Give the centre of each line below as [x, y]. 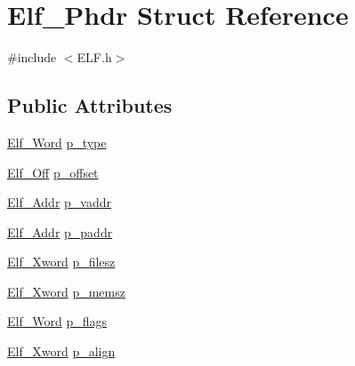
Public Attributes [90, 105]
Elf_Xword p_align [61, 351]
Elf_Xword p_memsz [66, 291]
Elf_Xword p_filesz [61, 262]
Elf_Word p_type [57, 142]
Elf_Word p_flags [57, 321]
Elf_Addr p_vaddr [59, 202]
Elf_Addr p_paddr [60, 231]
